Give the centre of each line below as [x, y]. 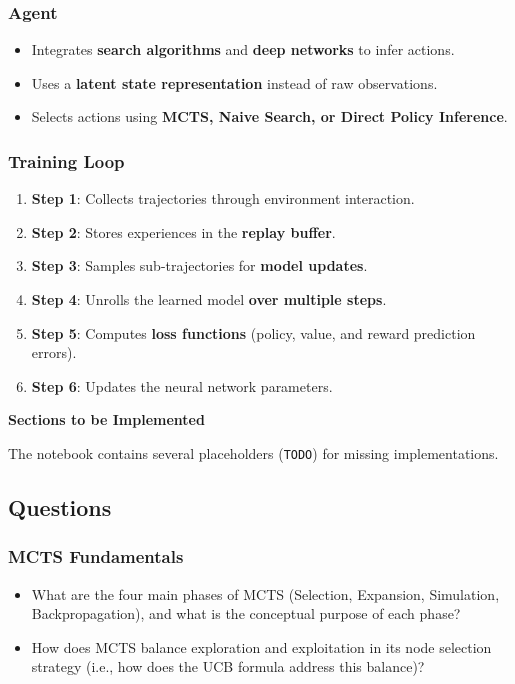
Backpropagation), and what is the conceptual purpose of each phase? [246, 613]
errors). [54, 352]
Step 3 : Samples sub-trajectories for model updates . [199, 265]
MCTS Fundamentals [96, 556]
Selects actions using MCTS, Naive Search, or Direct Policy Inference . [269, 116]
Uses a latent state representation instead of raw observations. [234, 82]
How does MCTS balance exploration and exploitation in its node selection [261, 646]
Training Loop [66, 160]
